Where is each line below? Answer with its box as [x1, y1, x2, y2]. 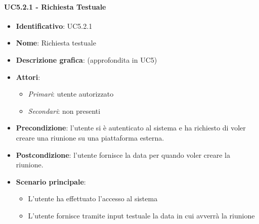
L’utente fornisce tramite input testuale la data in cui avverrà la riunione [28, 210, 255, 220]
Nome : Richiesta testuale [16, 37, 96, 48]
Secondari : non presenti [28, 105, 101, 116]
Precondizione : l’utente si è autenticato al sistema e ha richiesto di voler [16, 122, 246, 133]
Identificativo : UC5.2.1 [16, 20, 93, 31]
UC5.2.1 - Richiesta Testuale [4, 1, 106, 12]
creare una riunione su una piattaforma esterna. [16, 132, 164, 143]
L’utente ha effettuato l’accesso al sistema [28, 193, 158, 204]
